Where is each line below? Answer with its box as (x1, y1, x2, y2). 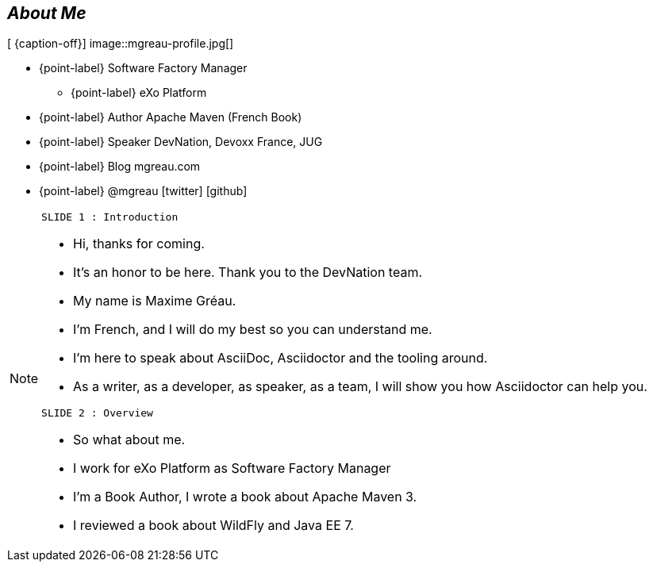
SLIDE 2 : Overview (41, 407, 153, 420)
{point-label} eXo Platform (71, 86, 207, 100)
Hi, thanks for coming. (73, 236, 205, 252)
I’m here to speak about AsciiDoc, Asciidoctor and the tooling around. (73, 350, 488, 367)
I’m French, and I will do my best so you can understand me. (73, 321, 432, 338)
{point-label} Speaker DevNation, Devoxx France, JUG (39, 135, 323, 149)
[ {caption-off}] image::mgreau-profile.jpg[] (7, 36, 234, 51)
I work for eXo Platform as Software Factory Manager (73, 460, 391, 477)
